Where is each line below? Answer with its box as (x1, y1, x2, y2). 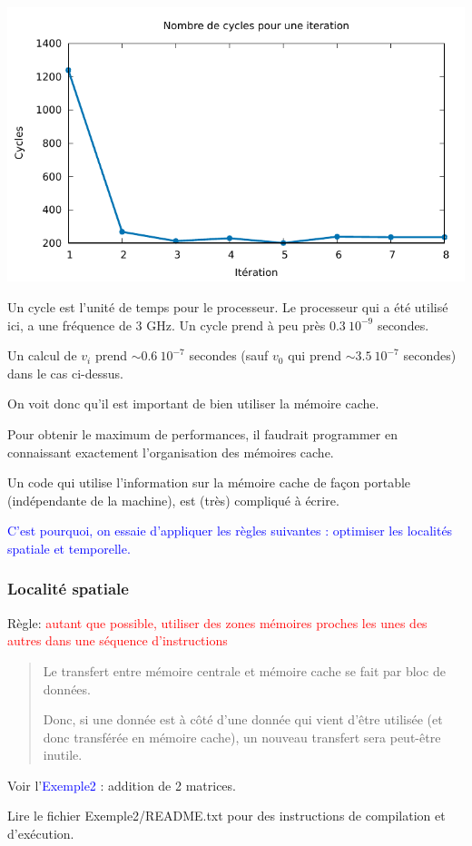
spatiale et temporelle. (7, 538, 131, 557)
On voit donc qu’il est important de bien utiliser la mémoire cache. (7, 394, 379, 413)
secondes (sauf (189, 346, 269, 365)
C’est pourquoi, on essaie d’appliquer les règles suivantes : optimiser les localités (7, 521, 453, 540)
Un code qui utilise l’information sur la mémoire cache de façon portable (7, 473, 411, 492)
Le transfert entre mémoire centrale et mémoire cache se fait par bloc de (43, 661, 446, 680)
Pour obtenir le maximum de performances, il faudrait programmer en (7, 424, 398, 443)
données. (43, 679, 91, 698)
